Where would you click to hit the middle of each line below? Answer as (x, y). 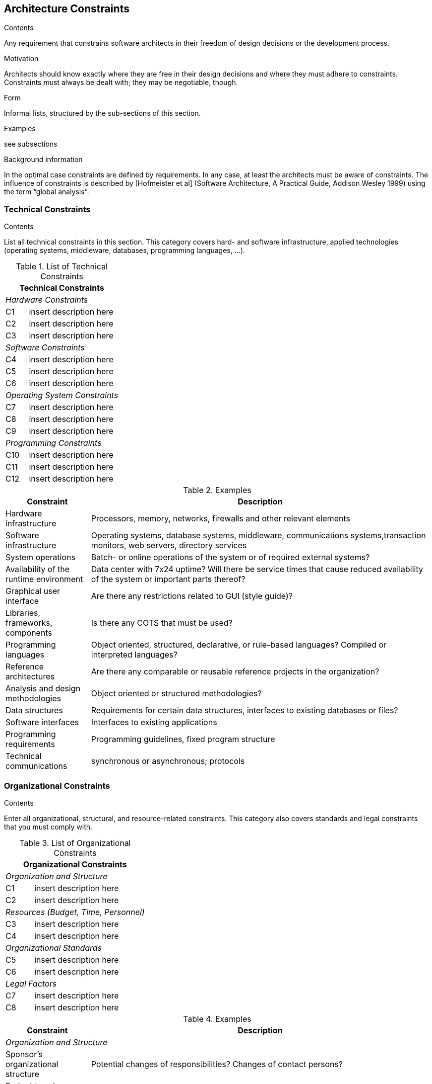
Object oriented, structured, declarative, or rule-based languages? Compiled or (239, 645)
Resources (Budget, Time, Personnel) (75, 912)
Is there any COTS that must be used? (162, 623)
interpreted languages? (134, 655)
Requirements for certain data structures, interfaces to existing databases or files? (245, 710)
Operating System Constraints (62, 395)
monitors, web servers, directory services (169, 545)
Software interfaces (42, 722)
